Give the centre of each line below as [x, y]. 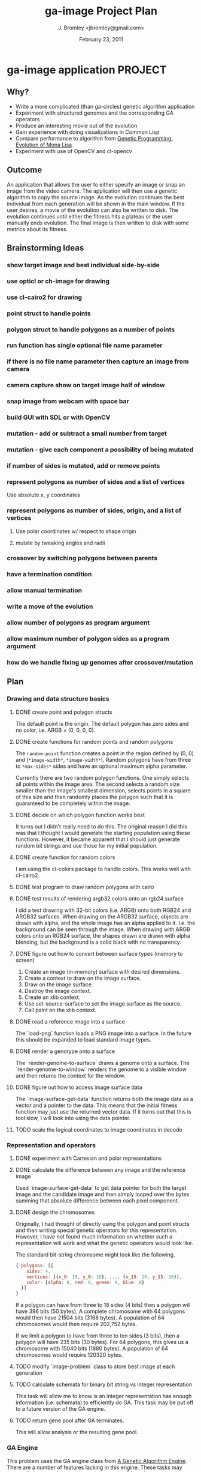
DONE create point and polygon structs [64, 712]
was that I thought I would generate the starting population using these [103, 833]
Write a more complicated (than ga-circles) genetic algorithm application [105, 106]
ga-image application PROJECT [87, 70]
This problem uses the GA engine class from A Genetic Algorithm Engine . [97, 1461]
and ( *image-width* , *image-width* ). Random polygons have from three [103, 759]
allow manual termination [45, 591]
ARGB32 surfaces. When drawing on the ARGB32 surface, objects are [102, 916]
